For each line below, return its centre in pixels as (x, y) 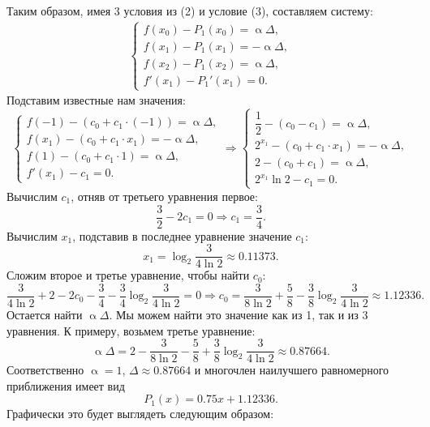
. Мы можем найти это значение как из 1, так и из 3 (239, 314)
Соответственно (45, 370)
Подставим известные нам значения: (96, 100)
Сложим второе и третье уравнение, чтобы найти (128, 275)
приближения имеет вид (66, 385)
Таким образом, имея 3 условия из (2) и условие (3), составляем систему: (190, 11)
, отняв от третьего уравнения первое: (164, 196)
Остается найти (45, 314)
